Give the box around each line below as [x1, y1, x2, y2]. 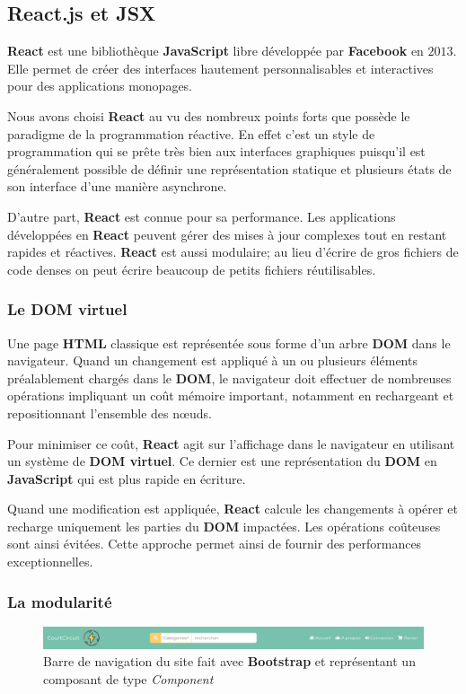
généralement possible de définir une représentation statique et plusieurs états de [7, 159, 452, 178]
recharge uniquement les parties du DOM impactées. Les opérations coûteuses [7, 516, 441, 535]
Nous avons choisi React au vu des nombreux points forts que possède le [7, 106, 410, 125]
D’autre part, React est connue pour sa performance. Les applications [7, 206, 396, 225]
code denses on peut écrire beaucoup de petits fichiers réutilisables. [7, 259, 376, 278]
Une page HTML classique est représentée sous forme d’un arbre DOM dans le [7, 333, 451, 352]
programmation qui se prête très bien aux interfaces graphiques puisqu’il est [7, 142, 426, 161]
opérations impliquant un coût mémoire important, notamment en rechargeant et [7, 386, 454, 405]
